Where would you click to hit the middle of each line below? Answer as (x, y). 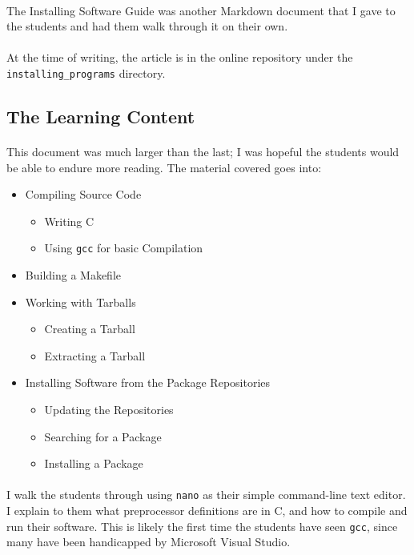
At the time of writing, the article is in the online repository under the (180, 57)
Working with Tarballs (80, 302)
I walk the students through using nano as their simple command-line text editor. (206, 495)
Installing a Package (94, 463)
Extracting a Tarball (95, 355)
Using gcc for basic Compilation (124, 248)
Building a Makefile (73, 275)
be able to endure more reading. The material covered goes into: (164, 167)
